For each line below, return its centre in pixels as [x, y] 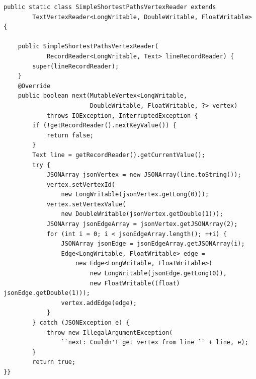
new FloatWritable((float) [135, 283]
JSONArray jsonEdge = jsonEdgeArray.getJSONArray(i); [153, 244]
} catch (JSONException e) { [81, 323]
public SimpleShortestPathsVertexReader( [88, 47]
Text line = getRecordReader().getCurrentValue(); [119, 155]
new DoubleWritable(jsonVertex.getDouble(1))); [142, 214]
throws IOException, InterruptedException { [122, 116]
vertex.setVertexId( [81, 184]
